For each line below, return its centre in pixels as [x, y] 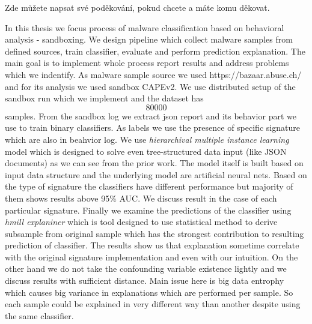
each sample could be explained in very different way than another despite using [153, 304]
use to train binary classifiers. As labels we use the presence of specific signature [152, 127]
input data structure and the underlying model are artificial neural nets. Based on [156, 174]
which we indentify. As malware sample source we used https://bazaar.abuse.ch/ [153, 74]
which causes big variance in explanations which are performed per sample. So [149, 292]
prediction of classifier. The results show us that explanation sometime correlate [152, 245]
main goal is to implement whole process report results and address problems [147, 63]
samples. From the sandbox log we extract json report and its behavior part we [151, 115]
